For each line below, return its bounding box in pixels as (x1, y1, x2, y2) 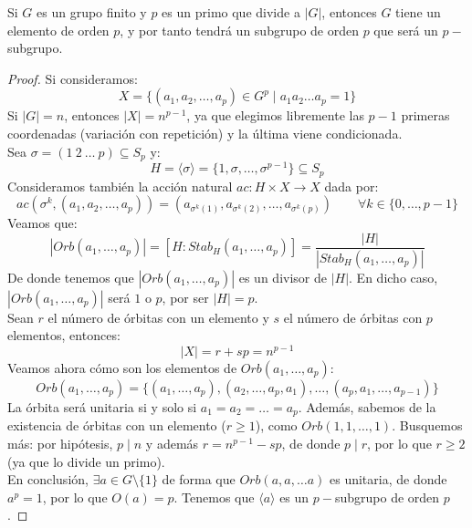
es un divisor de (238, 267, 327, 286)
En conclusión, (7, 470, 89, 489)
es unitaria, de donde (329, 470, 447, 489)
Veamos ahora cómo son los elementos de (7, 357, 237, 377)
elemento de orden (7, 20, 110, 39)
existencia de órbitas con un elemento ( (7, 416, 226, 435)
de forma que (162, 470, 236, 489)
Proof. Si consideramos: (7, 68, 138, 88)
